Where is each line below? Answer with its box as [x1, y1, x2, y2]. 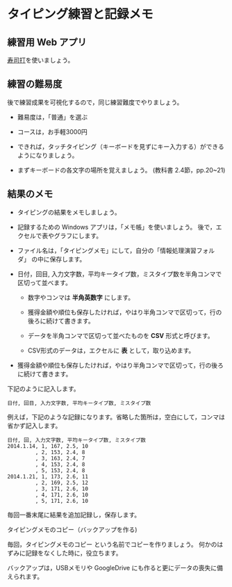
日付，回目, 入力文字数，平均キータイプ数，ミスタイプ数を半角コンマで [17, 269, 222, 278]
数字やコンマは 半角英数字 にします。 [27, 293, 135, 301]
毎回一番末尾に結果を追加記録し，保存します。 [7, 510, 141, 519]
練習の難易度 [7, 78, 63, 90]
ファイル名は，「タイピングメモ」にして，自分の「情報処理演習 [17, 246, 197, 255]
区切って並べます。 [17, 278, 72, 287]
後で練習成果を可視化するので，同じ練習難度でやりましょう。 [7, 98, 183, 106]
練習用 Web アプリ [7, 36, 87, 48]
